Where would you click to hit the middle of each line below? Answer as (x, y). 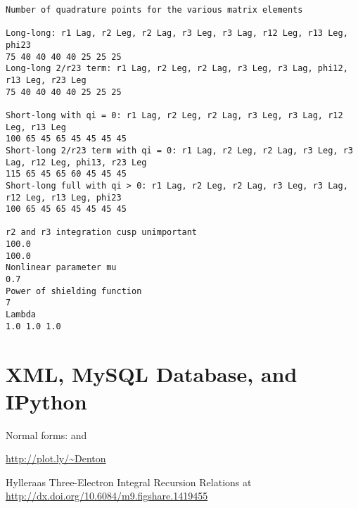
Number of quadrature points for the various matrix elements (154, 10)
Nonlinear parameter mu (61, 268)
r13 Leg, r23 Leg (46, 80)
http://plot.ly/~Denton (56, 458)
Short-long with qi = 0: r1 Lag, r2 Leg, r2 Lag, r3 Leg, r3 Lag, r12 (174, 115)
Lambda (21, 315)
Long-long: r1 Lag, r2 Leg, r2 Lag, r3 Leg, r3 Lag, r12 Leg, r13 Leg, (177, 33)
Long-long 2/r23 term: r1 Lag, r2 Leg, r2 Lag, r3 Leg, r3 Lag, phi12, (177, 69)
